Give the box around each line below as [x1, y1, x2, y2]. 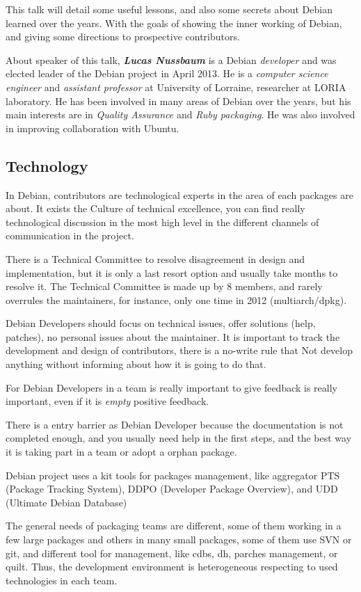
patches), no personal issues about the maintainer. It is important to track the [6, 329, 340, 344]
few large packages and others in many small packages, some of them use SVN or [6, 532, 352, 547]
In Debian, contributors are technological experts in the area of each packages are [6, 187, 353, 202]
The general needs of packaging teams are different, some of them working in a [6, 518, 342, 533]
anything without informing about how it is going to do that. [6, 357, 266, 371]
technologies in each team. [6, 573, 118, 587]
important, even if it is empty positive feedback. [6, 394, 209, 408]
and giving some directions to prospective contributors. [6, 29, 240, 44]
